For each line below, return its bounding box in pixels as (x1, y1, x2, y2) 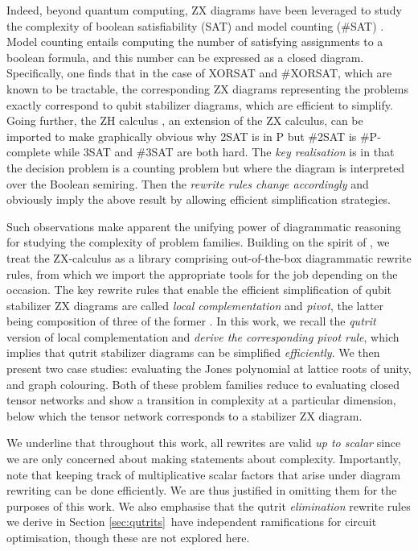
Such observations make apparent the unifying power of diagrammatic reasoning (6, 217, 401, 234)
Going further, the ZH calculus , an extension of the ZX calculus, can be (6, 112, 363, 129)
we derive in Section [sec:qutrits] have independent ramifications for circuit (6, 513, 377, 530)
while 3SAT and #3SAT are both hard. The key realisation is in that (54, 143, 395, 160)
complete (6, 143, 51, 160)
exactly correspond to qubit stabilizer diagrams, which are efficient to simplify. (6, 96, 393, 113)
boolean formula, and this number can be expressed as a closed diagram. (6, 48, 364, 65)
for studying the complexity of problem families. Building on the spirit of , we (6, 234, 390, 251)
